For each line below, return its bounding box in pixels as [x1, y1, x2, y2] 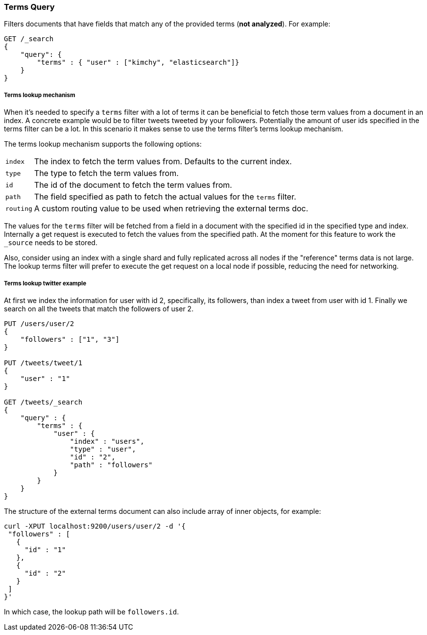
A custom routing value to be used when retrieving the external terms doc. [34, 203, 308, 214]
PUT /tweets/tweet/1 [4, 358, 83, 367]
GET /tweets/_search [4, 398, 83, 406]
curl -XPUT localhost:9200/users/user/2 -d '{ [4, 522, 186, 530]
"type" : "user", [70, 445, 136, 453]
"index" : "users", [70, 437, 144, 445]
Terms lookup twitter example [4, 279, 87, 287]
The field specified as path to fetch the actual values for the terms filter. [34, 192, 296, 202]
